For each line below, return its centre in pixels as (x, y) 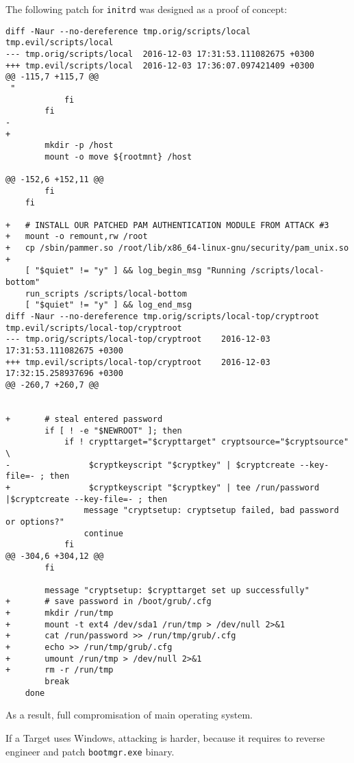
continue (103, 533)
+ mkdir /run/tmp (60, 613)
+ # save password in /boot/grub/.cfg (109, 602)
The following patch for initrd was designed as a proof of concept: (147, 9)
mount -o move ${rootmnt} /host (118, 157)
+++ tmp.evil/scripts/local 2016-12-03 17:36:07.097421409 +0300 (160, 65)
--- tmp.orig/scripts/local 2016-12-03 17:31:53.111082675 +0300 (160, 54)
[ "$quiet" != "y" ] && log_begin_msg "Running (135, 271)
